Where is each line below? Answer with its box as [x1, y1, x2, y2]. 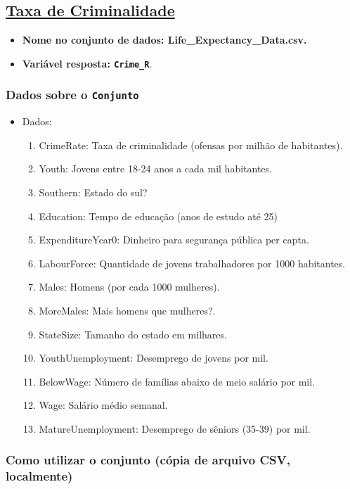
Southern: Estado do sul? [39, 185, 148, 200]
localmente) [6, 467, 73, 485]
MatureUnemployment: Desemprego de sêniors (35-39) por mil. [39, 421, 311, 436]
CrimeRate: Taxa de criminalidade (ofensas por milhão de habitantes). [39, 137, 343, 152]
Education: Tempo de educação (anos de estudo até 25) [39, 208, 278, 223]
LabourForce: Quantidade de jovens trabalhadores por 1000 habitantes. [39, 255, 346, 270]
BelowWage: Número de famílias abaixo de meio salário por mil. [39, 374, 316, 388]
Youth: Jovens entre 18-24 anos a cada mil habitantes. [39, 161, 272, 176]
